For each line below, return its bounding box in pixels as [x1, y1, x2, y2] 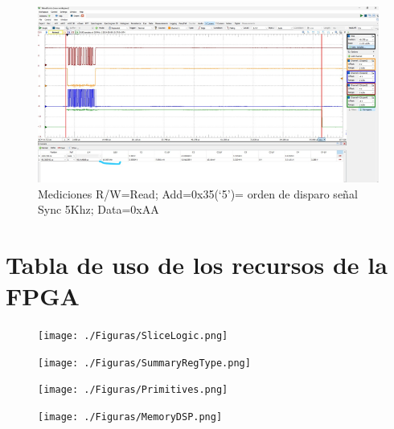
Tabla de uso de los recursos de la [6, 247, 388, 280]
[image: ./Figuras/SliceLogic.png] [38, 330, 228, 342]
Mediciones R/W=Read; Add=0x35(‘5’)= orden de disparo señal [38, 185, 358, 202]
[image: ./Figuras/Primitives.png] [38, 384, 228, 396]
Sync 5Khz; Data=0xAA [38, 201, 159, 218]
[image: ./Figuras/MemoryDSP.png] [38, 411, 223, 423]
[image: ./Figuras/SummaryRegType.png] [38, 357, 251, 369]
